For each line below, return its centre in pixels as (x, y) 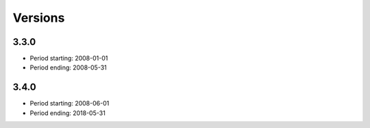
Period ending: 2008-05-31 (69, 67)
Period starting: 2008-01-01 (69, 59)
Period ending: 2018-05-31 (67, 113)
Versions (39, 18)
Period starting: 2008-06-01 (70, 103)
